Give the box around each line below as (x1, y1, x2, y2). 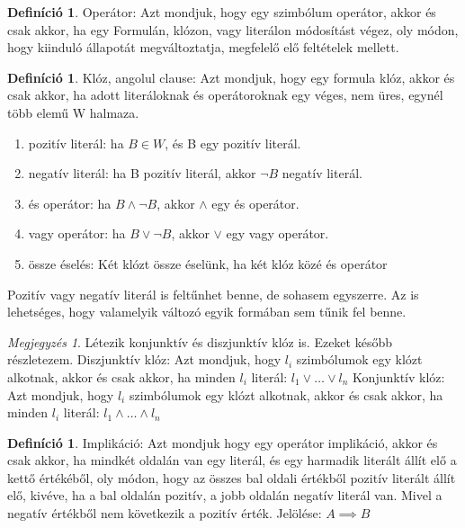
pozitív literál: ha (28, 133, 124, 152)
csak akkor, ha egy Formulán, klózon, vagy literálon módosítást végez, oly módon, (7, 20, 459, 39)
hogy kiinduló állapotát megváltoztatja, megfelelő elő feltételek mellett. (7, 38, 399, 57)
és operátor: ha (28, 193, 112, 212)
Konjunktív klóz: (353, 367, 445, 386)
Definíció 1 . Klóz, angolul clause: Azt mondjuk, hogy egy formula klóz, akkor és (7, 67, 455, 86)
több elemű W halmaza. (7, 103, 139, 121)
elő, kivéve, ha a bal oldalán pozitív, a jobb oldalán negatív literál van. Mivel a (7, 486, 443, 505)
